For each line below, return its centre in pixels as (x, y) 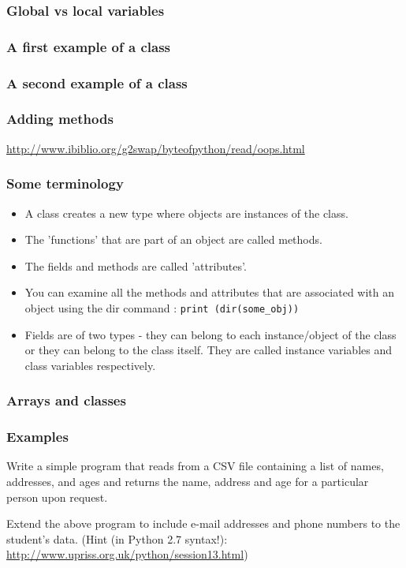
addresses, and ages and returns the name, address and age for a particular (188, 482)
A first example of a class (89, 46)
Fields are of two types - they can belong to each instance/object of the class (210, 334)
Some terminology (65, 183)
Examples (37, 437)
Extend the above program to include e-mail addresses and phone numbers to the (203, 523)
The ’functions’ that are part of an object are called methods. (173, 239)
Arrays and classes (66, 400)
